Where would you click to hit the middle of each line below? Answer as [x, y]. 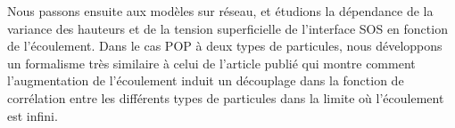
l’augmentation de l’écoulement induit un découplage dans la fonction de [206, 80]
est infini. [33, 115]
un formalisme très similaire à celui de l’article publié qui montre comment [211, 63]
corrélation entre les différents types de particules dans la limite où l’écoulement [226, 97]
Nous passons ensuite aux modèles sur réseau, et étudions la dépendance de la [220, 11]
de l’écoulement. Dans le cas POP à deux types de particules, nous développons [225, 46]
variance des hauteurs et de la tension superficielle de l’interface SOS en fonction [227, 28]
